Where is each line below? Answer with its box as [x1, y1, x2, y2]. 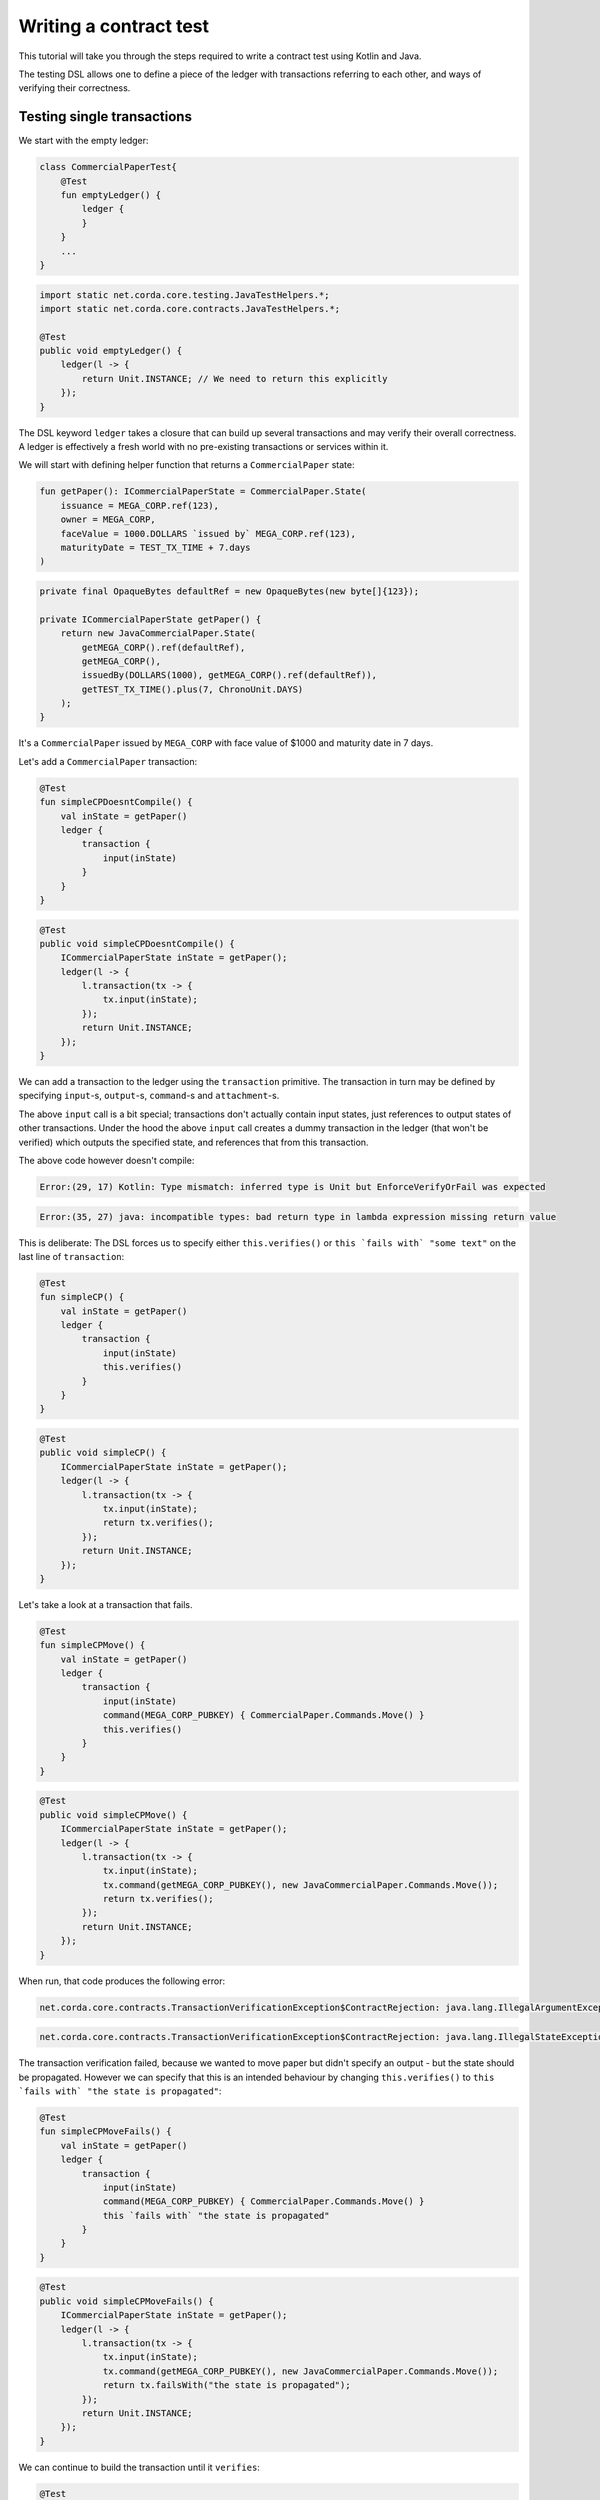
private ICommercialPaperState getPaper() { [39, 613, 262, 625]
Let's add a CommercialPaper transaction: [18, 755, 198, 767]
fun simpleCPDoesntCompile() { [39, 796, 194, 808]
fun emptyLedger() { [60, 190, 162, 200]
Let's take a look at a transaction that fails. [18, 1598, 194, 1610]
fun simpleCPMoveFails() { [39, 2126, 172, 2137]
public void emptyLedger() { [39, 345, 183, 357]
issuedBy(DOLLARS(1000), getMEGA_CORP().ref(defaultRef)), [81, 670, 378, 681]
